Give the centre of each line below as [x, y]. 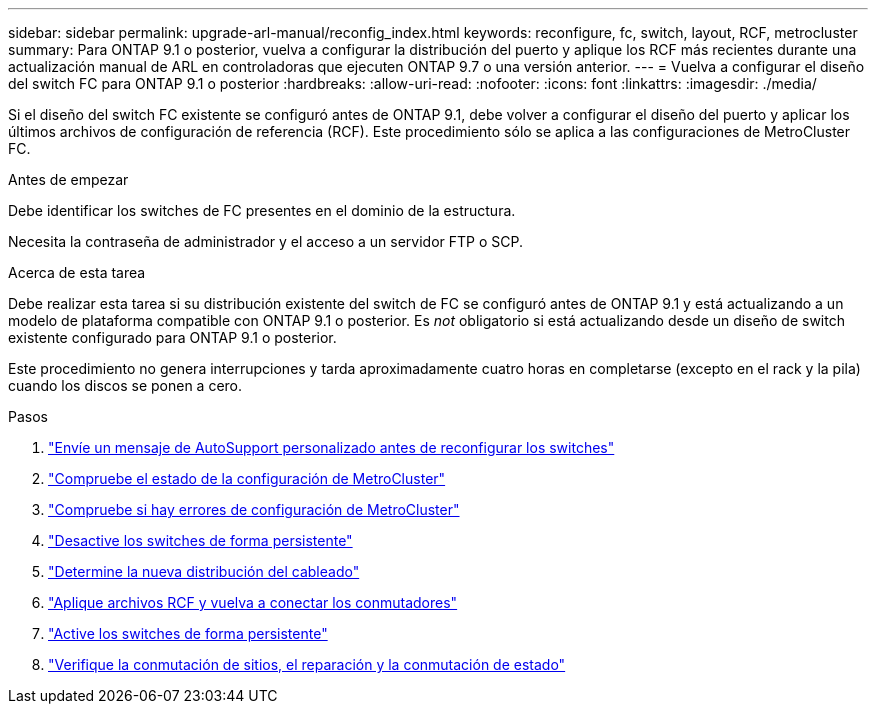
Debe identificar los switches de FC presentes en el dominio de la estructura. [262, 210]
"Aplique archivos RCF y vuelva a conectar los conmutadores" [253, 602]
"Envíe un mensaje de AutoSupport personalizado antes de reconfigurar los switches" [331, 447]
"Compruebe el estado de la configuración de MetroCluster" [247, 478]
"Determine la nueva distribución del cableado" [204, 571]
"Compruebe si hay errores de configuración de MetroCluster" [254, 509]
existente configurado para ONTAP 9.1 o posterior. [172, 337]
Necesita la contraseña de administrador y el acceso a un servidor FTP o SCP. [266, 241]
